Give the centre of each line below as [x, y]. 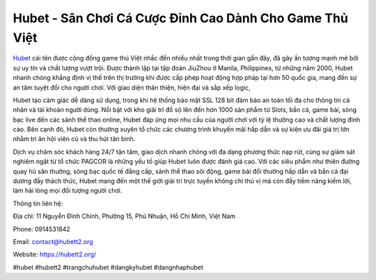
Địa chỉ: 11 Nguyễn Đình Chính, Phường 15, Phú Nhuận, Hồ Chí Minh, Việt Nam [124, 216]
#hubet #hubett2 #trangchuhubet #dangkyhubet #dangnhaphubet [108, 267]
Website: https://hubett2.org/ [55, 254]
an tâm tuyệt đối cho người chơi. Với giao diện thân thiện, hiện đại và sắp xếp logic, [132, 88]
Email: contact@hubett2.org [53, 241]
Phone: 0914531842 [42, 229]
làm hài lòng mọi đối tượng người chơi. [68, 190]
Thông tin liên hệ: [38, 203]
